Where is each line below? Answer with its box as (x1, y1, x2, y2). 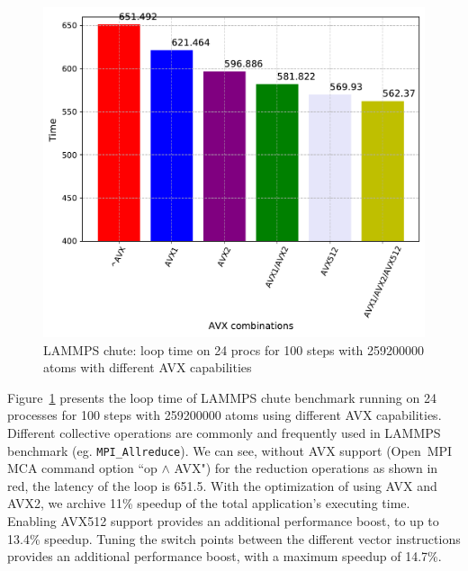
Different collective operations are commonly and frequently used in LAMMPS (7, 424, 441, 442)
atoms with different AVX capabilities (43, 358, 252, 377)
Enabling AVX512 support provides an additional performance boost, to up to (7, 512, 439, 531)
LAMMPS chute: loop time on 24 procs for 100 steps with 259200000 (43, 340, 425, 359)
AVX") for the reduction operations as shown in (174, 459, 438, 477)
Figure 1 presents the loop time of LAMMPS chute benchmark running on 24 (7, 388, 436, 406)
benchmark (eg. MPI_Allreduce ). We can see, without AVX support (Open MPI (7, 441, 453, 459)
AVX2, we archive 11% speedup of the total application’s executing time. (7, 494, 410, 513)
